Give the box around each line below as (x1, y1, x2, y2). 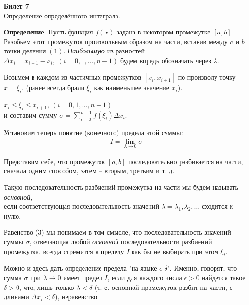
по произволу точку (178, 72, 236, 82)
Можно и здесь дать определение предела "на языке (4, 263, 157, 273)
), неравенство (55, 291, 98, 302)
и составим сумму (4, 110, 57, 120)
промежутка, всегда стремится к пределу (4, 246, 124, 256)
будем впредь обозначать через (120, 55, 211, 65)
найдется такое (201, 272, 246, 282)
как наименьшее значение (94, 83, 169, 93)
